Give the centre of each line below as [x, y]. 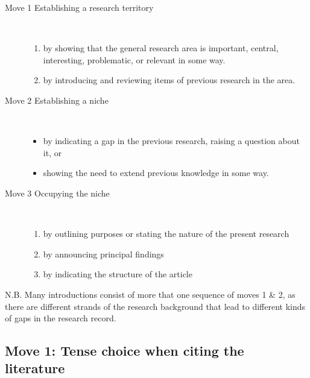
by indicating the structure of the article [118, 274]
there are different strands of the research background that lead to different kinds [155, 306]
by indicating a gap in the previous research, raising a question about [171, 141]
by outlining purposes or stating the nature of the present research [166, 234]
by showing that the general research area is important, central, [161, 48]
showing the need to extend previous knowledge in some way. [156, 173]
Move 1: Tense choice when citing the [125, 351]
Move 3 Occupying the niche [57, 193]
